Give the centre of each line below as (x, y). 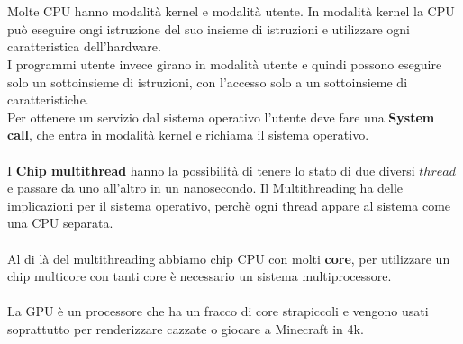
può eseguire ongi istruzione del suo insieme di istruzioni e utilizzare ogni (209, 28)
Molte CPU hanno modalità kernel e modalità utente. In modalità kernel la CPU (231, 11)
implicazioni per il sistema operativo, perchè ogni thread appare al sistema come (229, 205)
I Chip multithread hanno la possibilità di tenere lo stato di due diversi (211, 170)
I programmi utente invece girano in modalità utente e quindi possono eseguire (225, 63)
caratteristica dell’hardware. (84, 46)
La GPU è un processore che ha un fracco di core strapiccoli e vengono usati (218, 311)
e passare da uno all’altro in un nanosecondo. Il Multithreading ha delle (205, 188)
